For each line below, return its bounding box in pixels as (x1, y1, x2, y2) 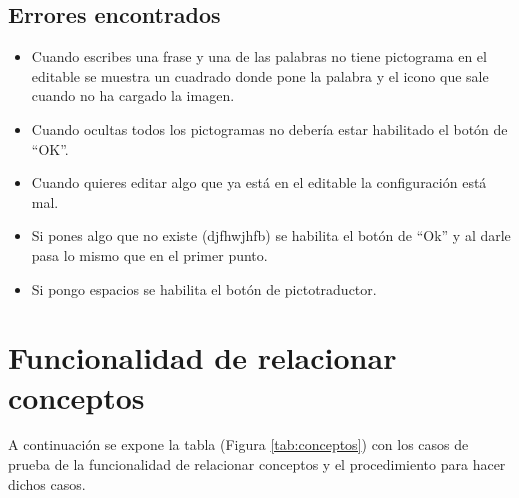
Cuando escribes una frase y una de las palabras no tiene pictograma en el (31, 46, 487, 67)
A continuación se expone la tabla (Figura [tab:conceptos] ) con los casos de (8, 434, 469, 455)
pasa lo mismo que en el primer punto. (31, 244, 268, 265)
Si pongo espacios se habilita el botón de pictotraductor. (31, 278, 377, 299)
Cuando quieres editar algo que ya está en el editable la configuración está (31, 172, 487, 193)
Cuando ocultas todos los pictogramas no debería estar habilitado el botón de (31, 118, 508, 139)
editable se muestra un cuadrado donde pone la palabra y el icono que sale (31, 65, 489, 86)
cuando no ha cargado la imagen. (31, 85, 235, 106)
